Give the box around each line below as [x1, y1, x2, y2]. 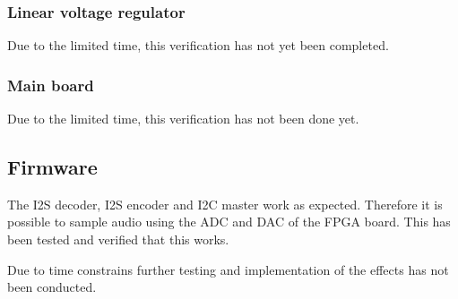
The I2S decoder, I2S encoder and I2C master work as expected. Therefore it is [7, 194, 443, 213]
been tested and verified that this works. [7, 230, 229, 249]
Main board [7, 73, 94, 96]
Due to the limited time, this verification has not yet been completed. [7, 36, 389, 55]
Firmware [7, 153, 98, 181]
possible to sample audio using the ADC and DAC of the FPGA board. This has [7, 212, 451, 231]
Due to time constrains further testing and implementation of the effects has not [7, 260, 449, 278]
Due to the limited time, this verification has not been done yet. [7, 109, 359, 128]
